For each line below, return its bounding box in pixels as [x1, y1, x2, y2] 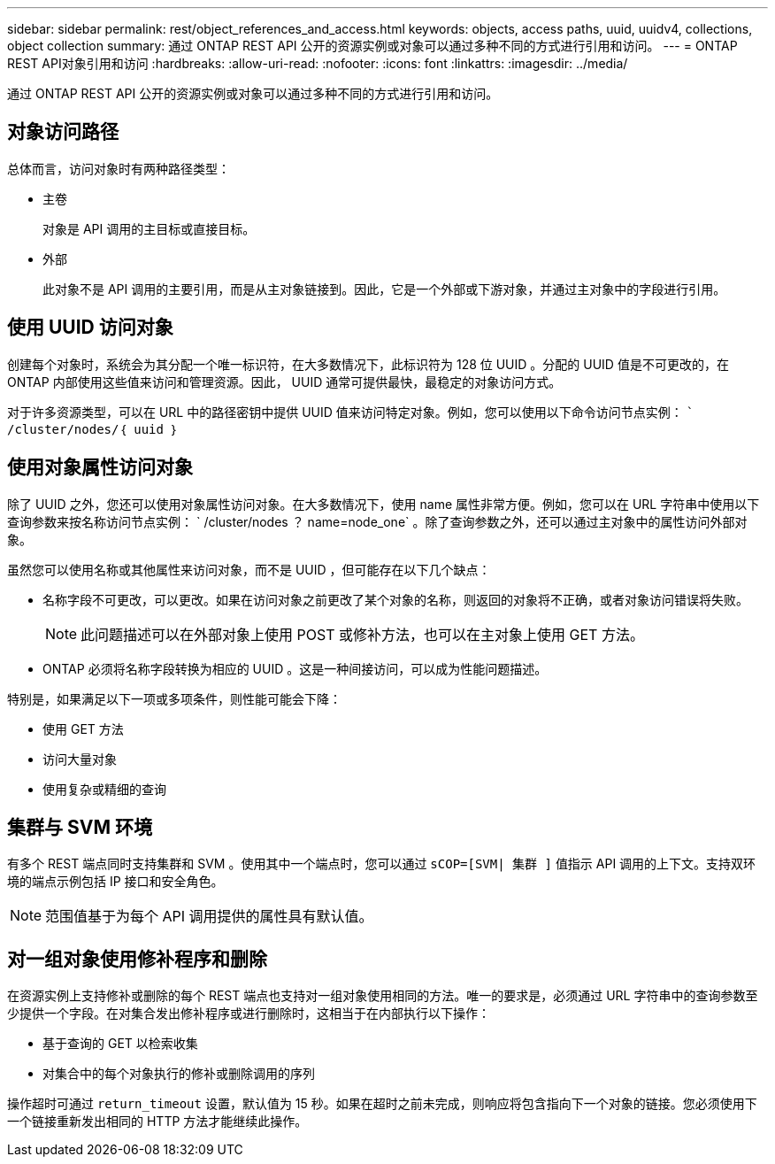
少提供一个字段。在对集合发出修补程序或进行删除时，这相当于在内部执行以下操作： [7, 1006, 490, 1021]
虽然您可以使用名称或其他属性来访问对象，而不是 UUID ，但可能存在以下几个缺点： [7, 561, 491, 577]
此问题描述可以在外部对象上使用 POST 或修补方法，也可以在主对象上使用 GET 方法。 [81, 625, 644, 644]
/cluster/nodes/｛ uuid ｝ [7, 421, 179, 436]
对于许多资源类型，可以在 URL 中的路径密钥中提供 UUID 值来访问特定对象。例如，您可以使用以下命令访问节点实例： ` [7, 404, 694, 420]
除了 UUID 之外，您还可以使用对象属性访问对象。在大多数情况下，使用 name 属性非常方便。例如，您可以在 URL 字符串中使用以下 [7, 496, 760, 512]
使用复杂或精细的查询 [42, 781, 166, 797]
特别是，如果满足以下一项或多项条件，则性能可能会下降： [7, 690, 341, 706]
